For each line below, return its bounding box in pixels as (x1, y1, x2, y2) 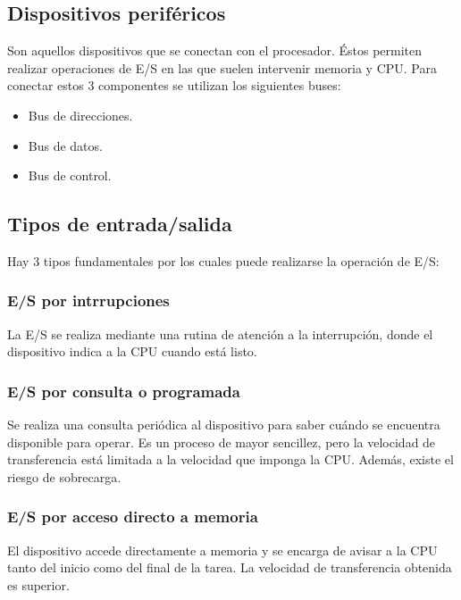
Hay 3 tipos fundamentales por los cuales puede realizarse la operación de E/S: (7, 251, 440, 270)
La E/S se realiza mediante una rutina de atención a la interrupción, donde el (7, 324, 433, 343)
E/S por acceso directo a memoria (7, 505, 258, 528)
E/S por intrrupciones (7, 289, 170, 312)
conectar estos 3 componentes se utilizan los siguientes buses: (7, 76, 341, 95)
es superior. (7, 575, 70, 594)
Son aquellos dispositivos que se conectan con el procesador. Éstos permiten (7, 41, 423, 60)
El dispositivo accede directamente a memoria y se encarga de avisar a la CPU (7, 540, 438, 559)
